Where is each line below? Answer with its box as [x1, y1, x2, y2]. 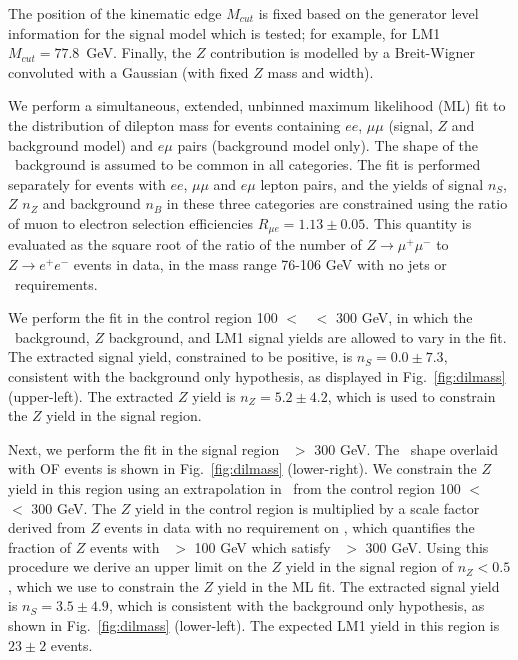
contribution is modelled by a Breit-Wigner [210, 42, 476, 63]
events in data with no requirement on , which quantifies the [104, 517, 475, 538]
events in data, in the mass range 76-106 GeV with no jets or [73, 253, 447, 274]
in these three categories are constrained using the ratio [166, 193, 508, 214]
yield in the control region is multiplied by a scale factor [135, 497, 480, 518]
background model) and [8, 134, 154, 155]
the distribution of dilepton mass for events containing [8, 114, 341, 135]
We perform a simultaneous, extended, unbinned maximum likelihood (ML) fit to [8, 95, 506, 116]
